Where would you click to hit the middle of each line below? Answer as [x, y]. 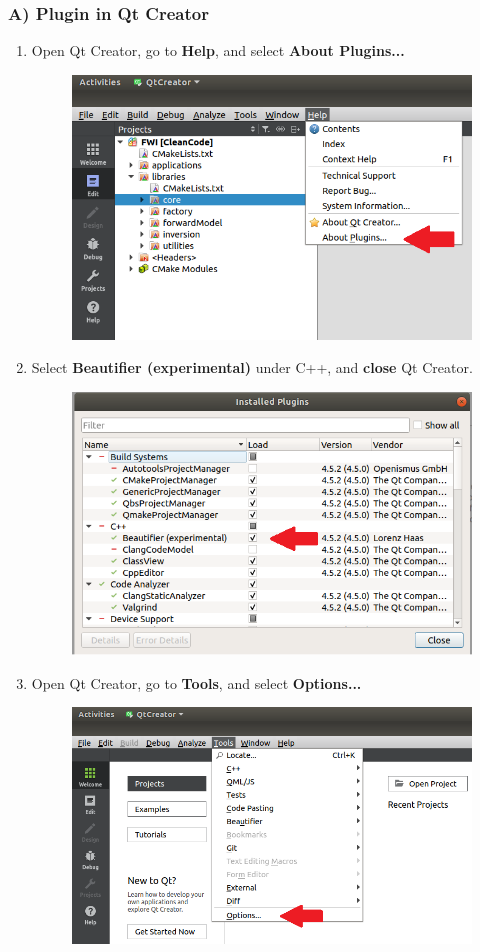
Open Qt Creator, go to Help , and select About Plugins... [218, 50]
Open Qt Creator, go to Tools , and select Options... [196, 682]
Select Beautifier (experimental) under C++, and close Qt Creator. [252, 367]
